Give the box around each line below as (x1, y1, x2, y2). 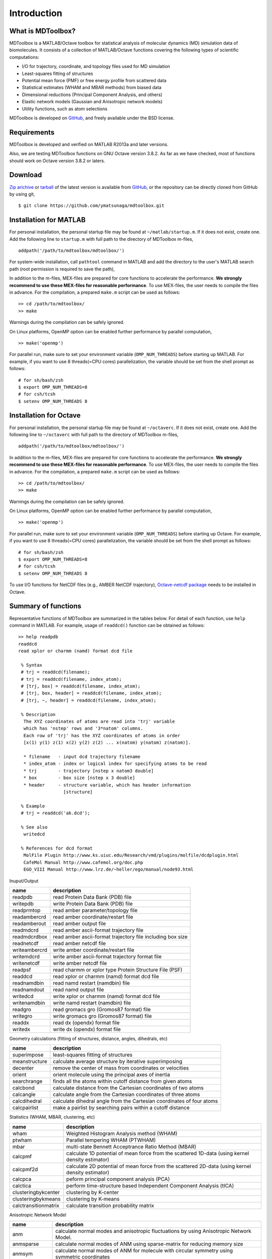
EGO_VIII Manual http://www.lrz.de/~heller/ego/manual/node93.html (23, 867, 194, 872)
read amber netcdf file (53, 940, 106, 947)
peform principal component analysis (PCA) (66, 1175, 170, 1182)
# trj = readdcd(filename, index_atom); (21, 676, 122, 682)
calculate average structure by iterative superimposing (53, 1058, 182, 1065)
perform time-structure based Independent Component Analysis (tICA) (66, 1182, 234, 1189)
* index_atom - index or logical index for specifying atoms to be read (23, 761, 207, 766)
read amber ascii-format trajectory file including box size (53, 933, 188, 940)
